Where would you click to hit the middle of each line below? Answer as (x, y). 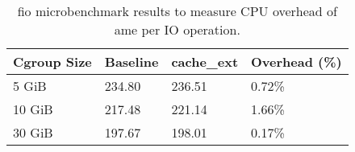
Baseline (132, 62)
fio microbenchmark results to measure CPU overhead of (177, 11)
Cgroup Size (52, 62)
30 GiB (33, 132)
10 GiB (33, 109)
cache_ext (205, 62)
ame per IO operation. (177, 29)
